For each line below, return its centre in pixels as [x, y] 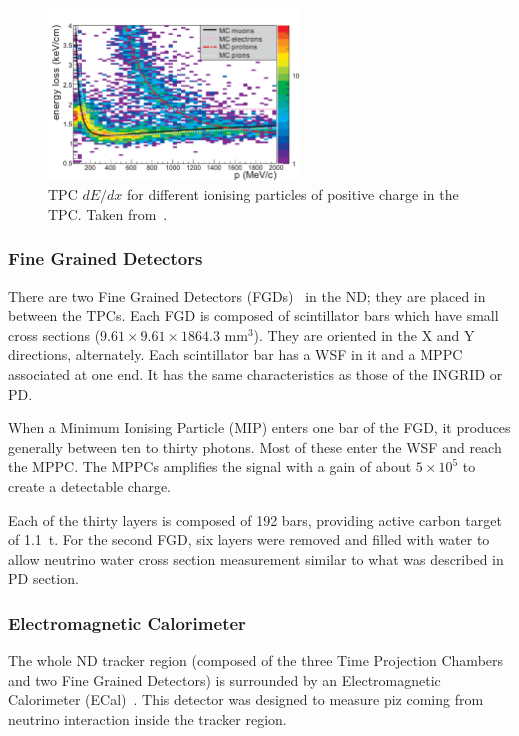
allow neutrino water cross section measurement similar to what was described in [256, 558]
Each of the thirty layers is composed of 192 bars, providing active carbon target [255, 519]
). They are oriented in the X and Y [364, 334]
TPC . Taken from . [108, 213]
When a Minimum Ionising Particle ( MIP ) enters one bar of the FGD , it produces [259, 427]
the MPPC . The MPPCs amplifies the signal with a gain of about [210, 466]
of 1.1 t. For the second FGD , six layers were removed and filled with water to [249, 539]
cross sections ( [54, 334]
